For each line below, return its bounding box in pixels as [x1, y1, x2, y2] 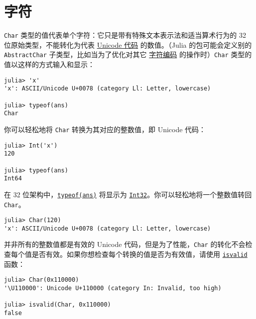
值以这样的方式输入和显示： [4, 59, 95, 70]
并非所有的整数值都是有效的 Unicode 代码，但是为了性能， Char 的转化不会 [4, 239, 246, 249]
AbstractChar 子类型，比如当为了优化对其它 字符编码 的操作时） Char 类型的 [4, 49, 252, 60]
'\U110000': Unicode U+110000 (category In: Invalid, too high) [4, 285, 222, 292]
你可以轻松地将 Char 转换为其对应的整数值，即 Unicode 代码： [4, 124, 206, 134]
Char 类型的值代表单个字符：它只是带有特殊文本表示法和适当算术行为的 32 [4, 30, 246, 40]
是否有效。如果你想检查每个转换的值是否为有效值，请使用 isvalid [31, 249, 248, 259]
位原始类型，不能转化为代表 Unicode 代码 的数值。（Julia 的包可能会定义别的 [4, 39, 252, 50]
